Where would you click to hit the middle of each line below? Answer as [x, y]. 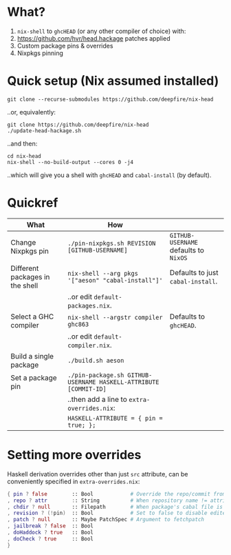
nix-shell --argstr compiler [115, 317]
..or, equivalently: [32, 112]
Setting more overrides [74, 455]
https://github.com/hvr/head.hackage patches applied [93, 38]
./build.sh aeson [96, 360]
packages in [30, 276]
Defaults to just [194, 272]
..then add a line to [97, 399]
